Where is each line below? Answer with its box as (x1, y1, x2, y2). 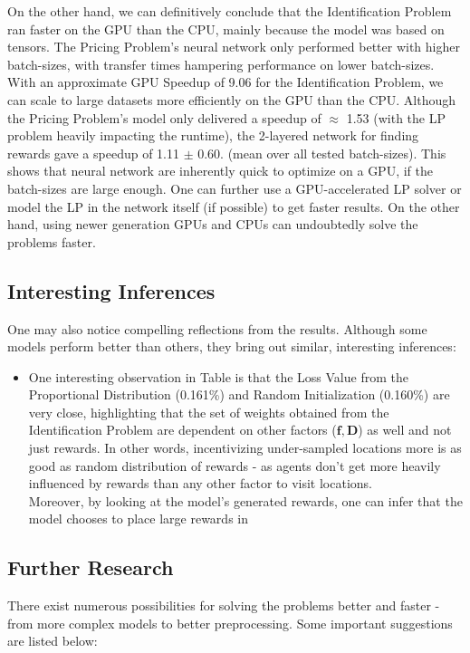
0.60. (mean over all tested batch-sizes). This (197, 143, 446, 162)
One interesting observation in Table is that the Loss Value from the (28, 367, 408, 386)
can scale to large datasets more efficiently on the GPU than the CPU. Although (7, 90, 456, 109)
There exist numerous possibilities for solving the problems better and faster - (7, 596, 440, 615)
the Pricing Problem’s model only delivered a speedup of (7, 108, 321, 127)
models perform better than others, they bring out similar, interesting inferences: (7, 337, 456, 356)
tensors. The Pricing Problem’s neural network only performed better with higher (7, 37, 460, 56)
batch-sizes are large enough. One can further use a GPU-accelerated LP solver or (7, 178, 462, 197)
